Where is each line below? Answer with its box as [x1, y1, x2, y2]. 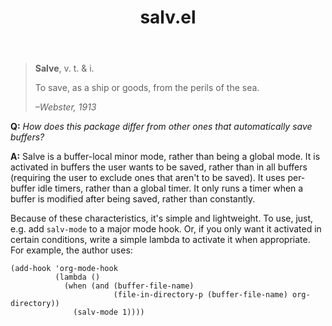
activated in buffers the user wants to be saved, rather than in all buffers [10, 161, 308, 173]
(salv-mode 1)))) [73, 307, 145, 318]
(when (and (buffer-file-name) [63, 281, 195, 291]
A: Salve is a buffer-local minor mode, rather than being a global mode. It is [10, 151, 321, 163]
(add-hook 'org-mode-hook [10, 264, 118, 274]
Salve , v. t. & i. [34, 62, 95, 75]
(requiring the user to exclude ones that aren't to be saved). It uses [10, 172, 286, 184]
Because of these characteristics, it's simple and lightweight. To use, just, [10, 212, 314, 225]
